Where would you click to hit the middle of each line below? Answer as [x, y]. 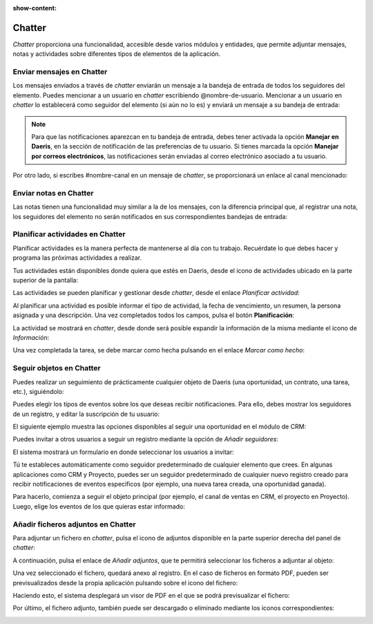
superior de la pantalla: [46, 281]
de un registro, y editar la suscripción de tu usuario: [86, 414]
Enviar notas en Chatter [53, 193]
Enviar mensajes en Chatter [60, 72]
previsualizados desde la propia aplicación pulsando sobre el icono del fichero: [125, 583]
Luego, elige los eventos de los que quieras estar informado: [99, 506]
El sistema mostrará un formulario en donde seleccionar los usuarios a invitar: [123, 452]
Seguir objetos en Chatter [57, 368]
